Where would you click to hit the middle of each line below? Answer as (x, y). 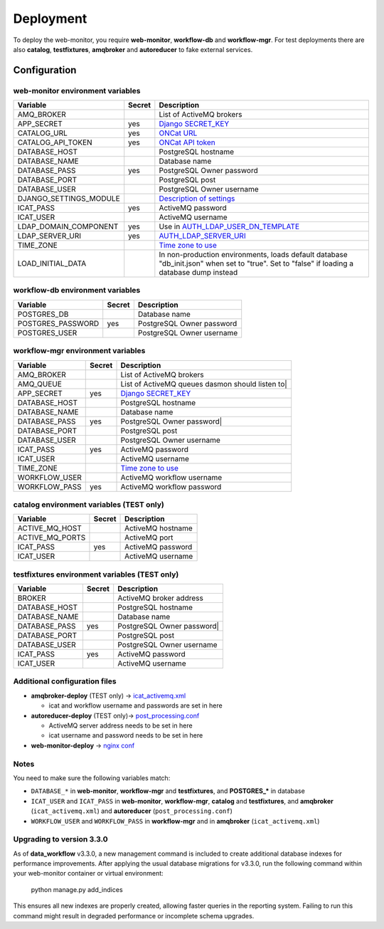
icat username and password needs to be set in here (126, 735)
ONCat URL (178, 133)
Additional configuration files (65, 681)
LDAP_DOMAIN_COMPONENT (68, 226)
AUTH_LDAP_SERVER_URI (202, 236)
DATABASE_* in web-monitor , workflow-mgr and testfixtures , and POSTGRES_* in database (168, 791)
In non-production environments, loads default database (253, 255)
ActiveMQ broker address (161, 598)
